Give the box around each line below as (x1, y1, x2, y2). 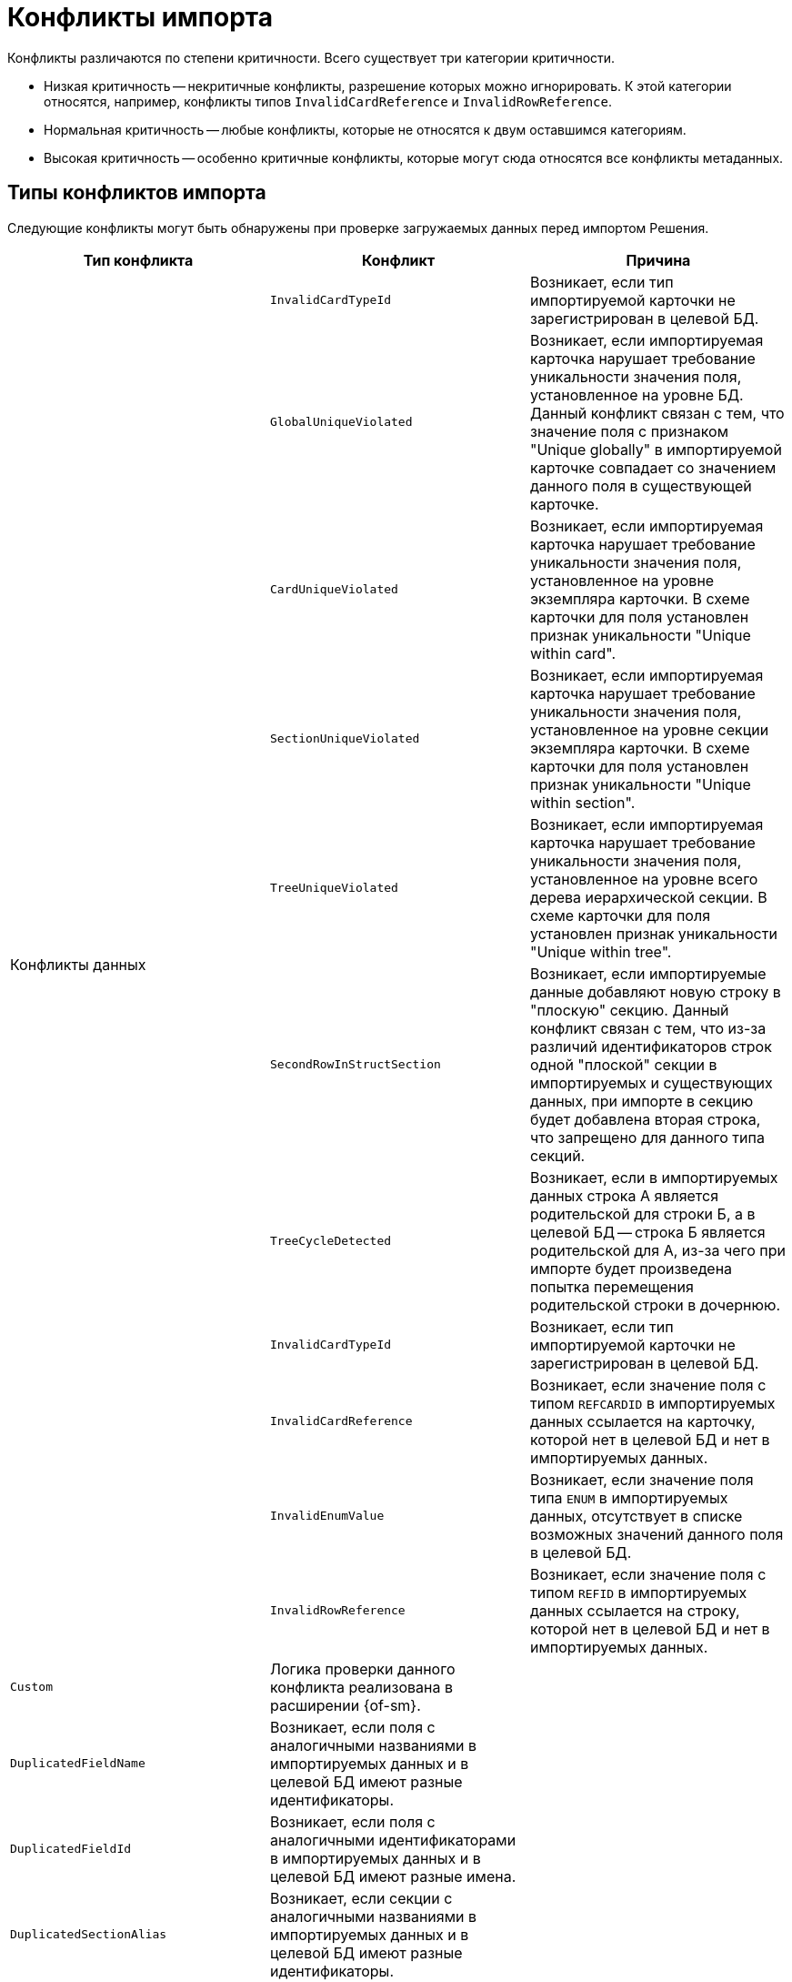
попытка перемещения (529, 1277, 694, 1296)
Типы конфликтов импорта (7, 181, 266, 205)
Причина (626, 250, 691, 269)
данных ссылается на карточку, (529, 1411, 756, 1431)
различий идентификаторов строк (529, 1037, 772, 1056)
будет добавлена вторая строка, (529, 1109, 761, 1128)
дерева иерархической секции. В (529, 887, 767, 906)
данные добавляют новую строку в (529, 982, 781, 1001)
